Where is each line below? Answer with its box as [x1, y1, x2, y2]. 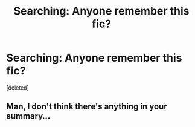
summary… [6, 111, 51, 122]
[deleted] [6, 83, 29, 91]
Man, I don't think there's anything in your [6, 102, 167, 112]
